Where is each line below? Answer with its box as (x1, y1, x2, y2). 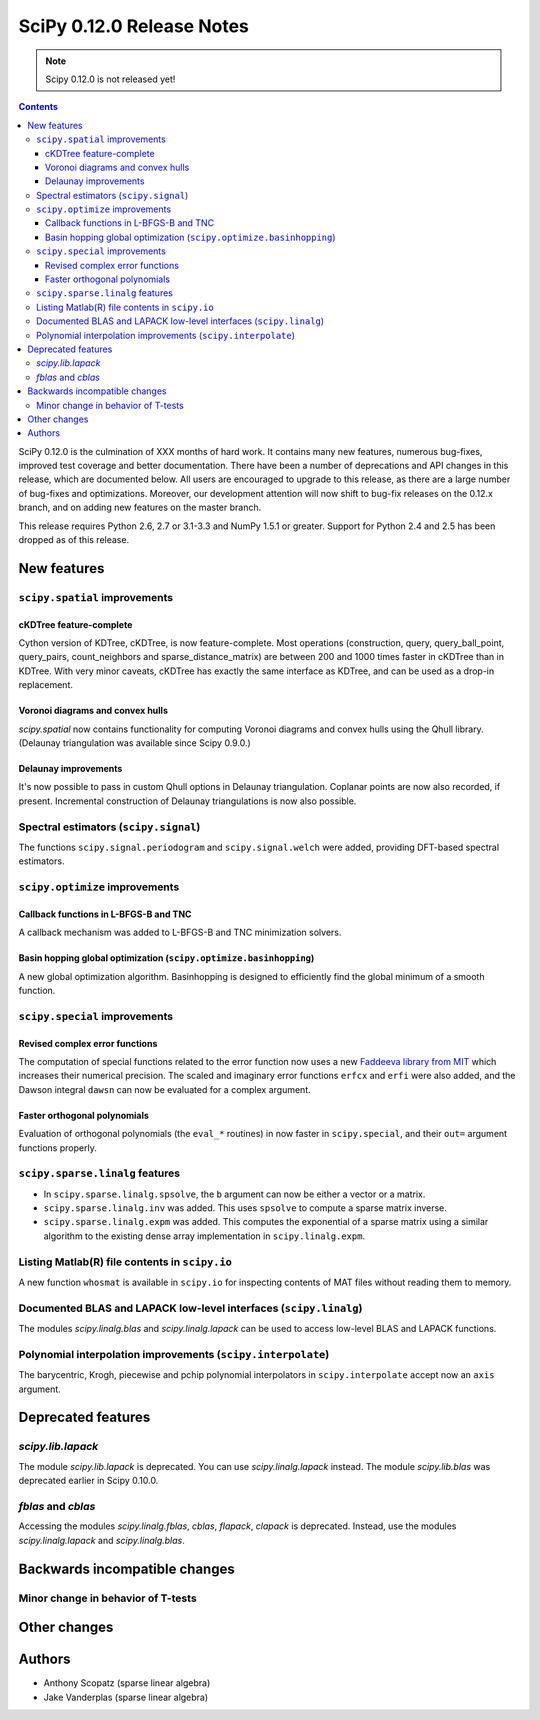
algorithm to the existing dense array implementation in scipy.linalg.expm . (43, 1230, 365, 1242)
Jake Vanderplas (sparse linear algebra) (43, 1691, 209, 1703)
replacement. (18, 679, 74, 691)
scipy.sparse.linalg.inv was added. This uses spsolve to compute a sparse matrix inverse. (43, 1202, 447, 1214)
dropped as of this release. (18, 534, 130, 546)
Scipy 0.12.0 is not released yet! (45, 73, 176, 85)
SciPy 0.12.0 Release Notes (18, 15, 250, 37)
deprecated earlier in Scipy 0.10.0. (18, 1475, 159, 1487)
